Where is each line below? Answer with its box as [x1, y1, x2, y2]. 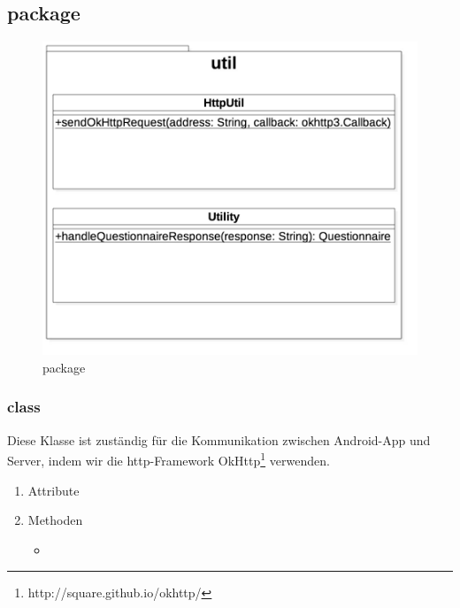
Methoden [27, 511, 83, 529]
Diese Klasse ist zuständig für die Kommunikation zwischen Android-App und [7, 430, 431, 449]
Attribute [27, 481, 80, 499]
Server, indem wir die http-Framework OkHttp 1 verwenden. [7, 449, 330, 469]
